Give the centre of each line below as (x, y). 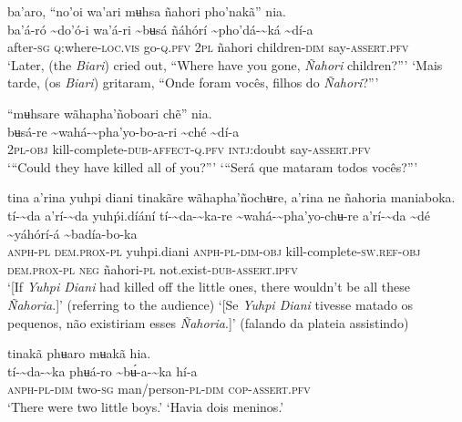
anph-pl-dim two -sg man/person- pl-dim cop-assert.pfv (159, 389)
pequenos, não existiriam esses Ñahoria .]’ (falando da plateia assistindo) (208, 322)
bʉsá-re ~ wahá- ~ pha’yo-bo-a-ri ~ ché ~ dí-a (123, 131)
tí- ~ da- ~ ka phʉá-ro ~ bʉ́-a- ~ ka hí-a (103, 371)
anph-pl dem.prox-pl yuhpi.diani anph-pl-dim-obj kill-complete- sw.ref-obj (214, 251)
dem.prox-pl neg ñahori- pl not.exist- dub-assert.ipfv (153, 268)
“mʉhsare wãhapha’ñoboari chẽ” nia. (110, 113)
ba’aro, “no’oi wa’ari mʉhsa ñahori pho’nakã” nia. (147, 11)
